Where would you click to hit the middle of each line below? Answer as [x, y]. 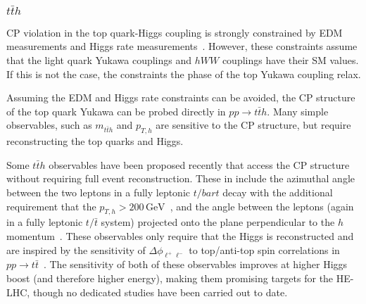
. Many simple [298, 111]
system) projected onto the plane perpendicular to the [218, 222]
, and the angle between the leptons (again [262, 206]
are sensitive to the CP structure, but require [253, 125]
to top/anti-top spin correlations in [264, 249]
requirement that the [51, 206]
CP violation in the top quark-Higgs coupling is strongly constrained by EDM [175, 32]
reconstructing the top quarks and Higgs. [95, 141]
